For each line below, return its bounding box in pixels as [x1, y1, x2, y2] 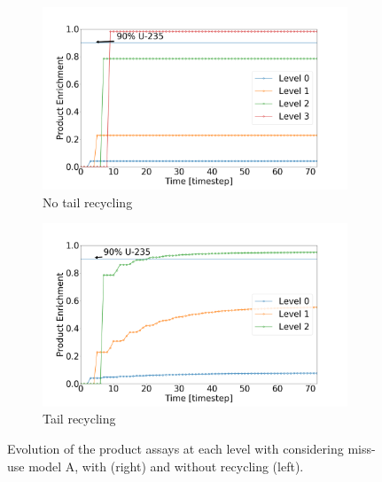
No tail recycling [43, 192, 133, 211]
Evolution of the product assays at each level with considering [7, 439, 344, 457]
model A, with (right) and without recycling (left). [28, 456, 304, 475]
